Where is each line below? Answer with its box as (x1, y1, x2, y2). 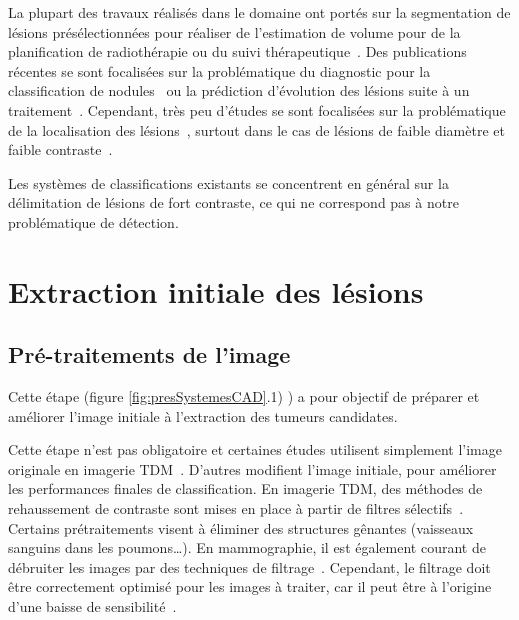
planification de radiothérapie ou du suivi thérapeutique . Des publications (8, 41, 467, 62)
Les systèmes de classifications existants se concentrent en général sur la (8, 172, 449, 193)
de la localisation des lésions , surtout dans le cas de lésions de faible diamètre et (8, 119, 505, 140)
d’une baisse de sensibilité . (8, 596, 177, 617)
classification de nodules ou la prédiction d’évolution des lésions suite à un (8, 80, 470, 101)
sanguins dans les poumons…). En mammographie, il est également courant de (8, 537, 486, 558)
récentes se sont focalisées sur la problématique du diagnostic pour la (8, 60, 431, 81)
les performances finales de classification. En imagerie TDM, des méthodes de (8, 478, 483, 499)
